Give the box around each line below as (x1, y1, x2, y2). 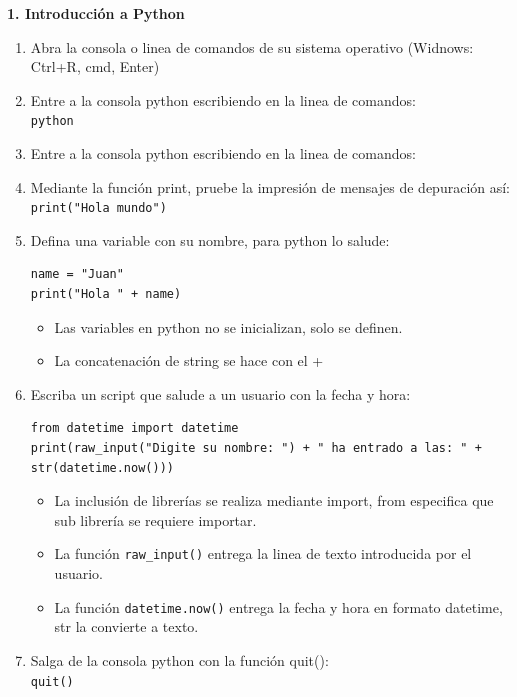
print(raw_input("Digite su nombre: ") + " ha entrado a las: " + (30, 441, 482, 456)
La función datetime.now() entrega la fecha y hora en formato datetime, (54, 596, 503, 617)
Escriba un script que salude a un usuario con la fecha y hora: (30, 383, 411, 404)
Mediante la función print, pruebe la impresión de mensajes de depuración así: (30, 176, 511, 197)
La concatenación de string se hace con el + (54, 350, 324, 371)
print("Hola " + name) (30, 287, 182, 302)
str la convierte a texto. (54, 616, 199, 637)
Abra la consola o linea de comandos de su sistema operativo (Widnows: (30, 36, 474, 57)
